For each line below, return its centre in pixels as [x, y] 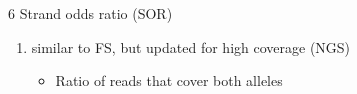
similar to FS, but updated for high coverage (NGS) [191, 46]
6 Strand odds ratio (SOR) [90, 13]
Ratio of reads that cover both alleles [169, 80]
